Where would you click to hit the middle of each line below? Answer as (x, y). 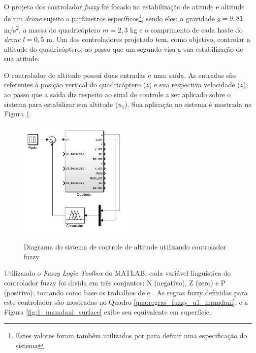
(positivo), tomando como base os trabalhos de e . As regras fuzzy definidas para (126, 292)
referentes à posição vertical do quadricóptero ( (75, 85)
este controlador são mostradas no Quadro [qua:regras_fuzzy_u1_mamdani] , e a (126, 302)
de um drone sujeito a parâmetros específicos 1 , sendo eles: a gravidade (110, 17)
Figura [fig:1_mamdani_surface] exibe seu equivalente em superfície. (108, 311)
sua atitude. (22, 58)
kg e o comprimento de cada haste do (186, 29)
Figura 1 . (18, 114)
